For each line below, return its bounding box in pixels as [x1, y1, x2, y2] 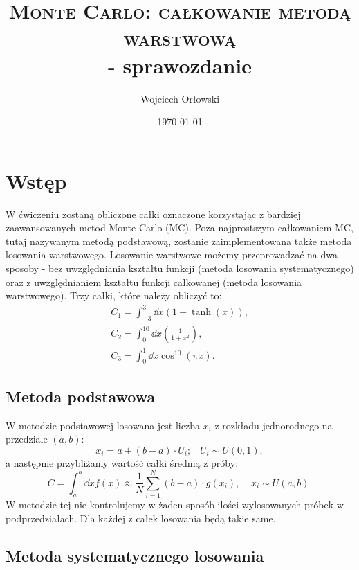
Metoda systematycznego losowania [6, 544, 264, 566]
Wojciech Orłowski [140, 91, 220, 105]
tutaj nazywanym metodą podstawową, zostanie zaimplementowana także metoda [6, 233, 352, 248]
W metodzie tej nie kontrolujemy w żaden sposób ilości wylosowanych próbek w [6, 497, 344, 512]
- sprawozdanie [108, 51, 252, 79]
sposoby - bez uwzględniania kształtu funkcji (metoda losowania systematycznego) [6, 261, 354, 275]
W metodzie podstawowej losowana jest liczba [6, 418, 200, 432]
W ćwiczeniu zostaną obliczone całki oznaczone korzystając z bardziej [6, 206, 301, 221]
